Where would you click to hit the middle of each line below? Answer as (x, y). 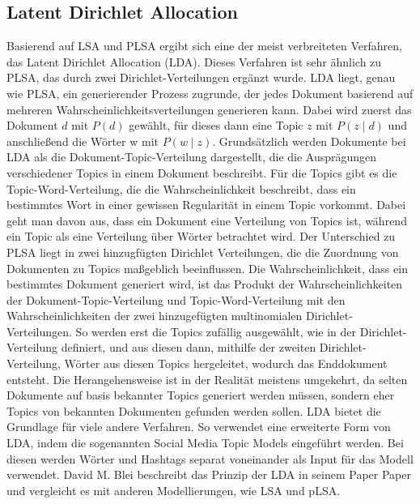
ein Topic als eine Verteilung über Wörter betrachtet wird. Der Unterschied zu (201, 236)
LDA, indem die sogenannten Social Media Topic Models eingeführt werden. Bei (205, 443)
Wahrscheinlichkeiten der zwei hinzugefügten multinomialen (155, 316)
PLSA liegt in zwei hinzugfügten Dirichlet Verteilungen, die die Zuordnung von (203, 252)
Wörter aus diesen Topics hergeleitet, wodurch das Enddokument (226, 363)
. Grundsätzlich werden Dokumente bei (309, 141)
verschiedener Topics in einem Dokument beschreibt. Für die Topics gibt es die (202, 172)
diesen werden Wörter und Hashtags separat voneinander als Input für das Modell (210, 458)
